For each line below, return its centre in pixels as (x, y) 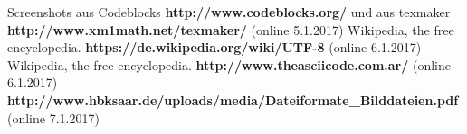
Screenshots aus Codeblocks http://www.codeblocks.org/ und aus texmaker (229, 12)
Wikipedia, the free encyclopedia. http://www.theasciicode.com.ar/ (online (229, 64)
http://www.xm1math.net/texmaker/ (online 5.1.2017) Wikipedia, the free (231, 29)
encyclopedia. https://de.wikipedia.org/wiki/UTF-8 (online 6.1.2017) (214, 47)
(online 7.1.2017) (53, 117)
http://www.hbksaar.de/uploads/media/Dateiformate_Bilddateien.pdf (233, 99)
